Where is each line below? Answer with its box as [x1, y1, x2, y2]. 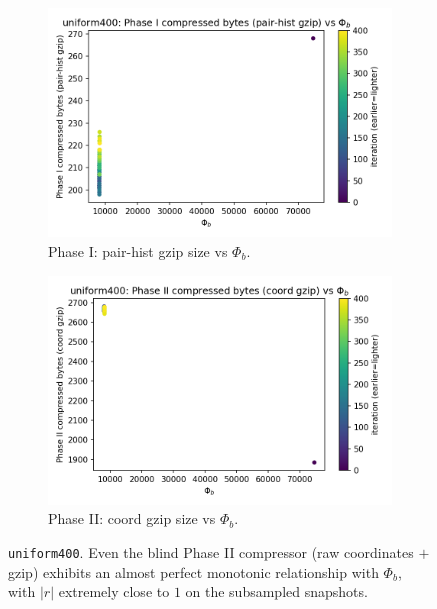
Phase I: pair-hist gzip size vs [48, 240, 228, 261]
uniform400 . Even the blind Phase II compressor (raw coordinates [8, 542, 414, 563]
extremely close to [58, 581, 170, 602]
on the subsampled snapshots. [185, 581, 368, 602]
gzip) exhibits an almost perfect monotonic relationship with [8, 561, 379, 582]
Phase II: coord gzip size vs [48, 508, 216, 529]
